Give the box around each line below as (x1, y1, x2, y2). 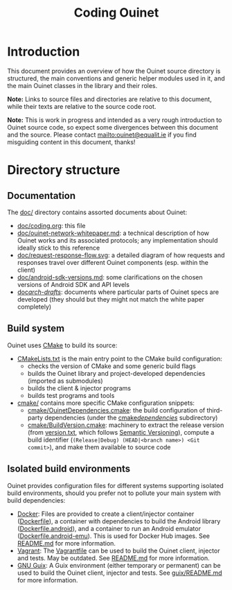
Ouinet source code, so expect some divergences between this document (7, 123, 218, 131)
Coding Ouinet (73, 5, 159, 21)
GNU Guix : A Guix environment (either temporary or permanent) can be (17, 561, 221, 569)
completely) (17, 302, 52, 311)
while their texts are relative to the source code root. (7, 102, 157, 110)
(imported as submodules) (27, 376, 103, 385)
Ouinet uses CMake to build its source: (7, 341, 118, 349)
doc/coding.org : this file (17, 221, 86, 229)
